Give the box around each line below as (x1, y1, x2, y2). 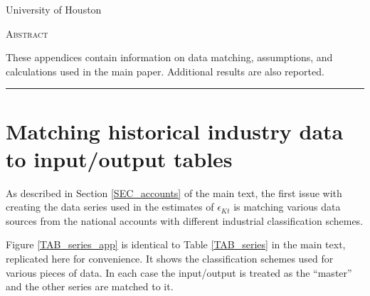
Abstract (6, 26, 48, 41)
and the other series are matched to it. (6, 279, 174, 294)
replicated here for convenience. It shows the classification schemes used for (6, 251, 334, 266)
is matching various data (233, 199, 341, 214)
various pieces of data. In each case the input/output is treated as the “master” (6, 265, 352, 280)
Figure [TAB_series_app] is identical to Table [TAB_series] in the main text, (6, 237, 346, 252)
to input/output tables (6, 144, 233, 173)
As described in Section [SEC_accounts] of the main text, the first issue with (6, 185, 342, 200)
